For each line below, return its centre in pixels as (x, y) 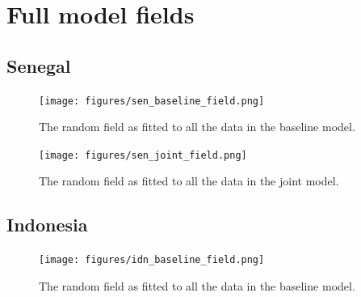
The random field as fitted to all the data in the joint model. (189, 181)
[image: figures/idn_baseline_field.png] (152, 260)
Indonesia (47, 225)
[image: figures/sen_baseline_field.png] (152, 101)
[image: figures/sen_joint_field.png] (143, 155)
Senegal (39, 65)
